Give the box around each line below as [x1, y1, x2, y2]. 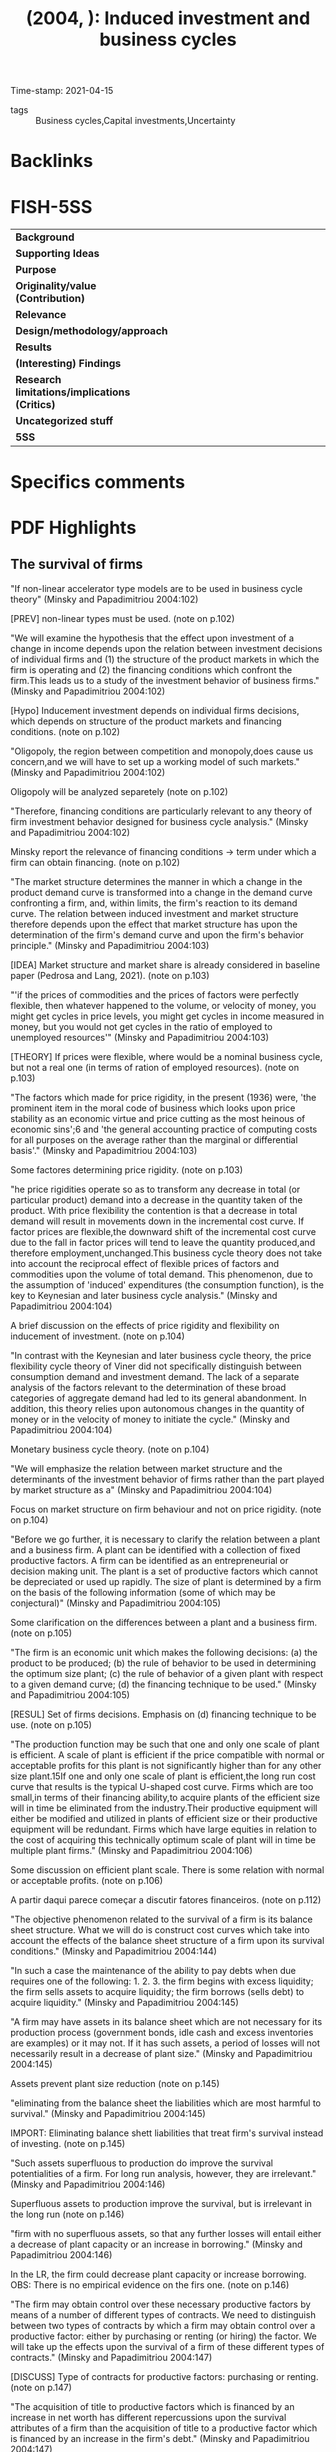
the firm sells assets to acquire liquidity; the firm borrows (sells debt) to [10, 1985, 305, 1997]
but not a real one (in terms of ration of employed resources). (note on [10, 1061, 300, 1073]
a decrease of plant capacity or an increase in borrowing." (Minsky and [10, 2238, 303, 2250]
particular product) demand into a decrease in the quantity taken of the [10, 1193, 303, 1206]
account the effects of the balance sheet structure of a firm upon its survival [10, 1934, 325, 1946]
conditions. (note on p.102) [10, 725, 121, 737]
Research [15, 373, 62, 387]
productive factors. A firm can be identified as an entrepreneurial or [10, 1554, 289, 1566]
